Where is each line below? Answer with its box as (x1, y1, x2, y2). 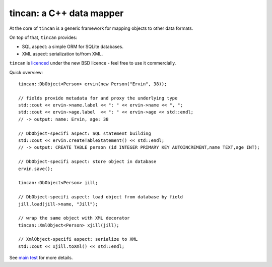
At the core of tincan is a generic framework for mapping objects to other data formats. (9, 25, 193, 31)
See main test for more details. (9, 255, 73, 261)
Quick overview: (9, 69, 43, 75)
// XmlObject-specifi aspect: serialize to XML (18, 236, 138, 242)
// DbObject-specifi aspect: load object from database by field (18, 194, 183, 200)
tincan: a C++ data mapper (9, 8, 124, 19)
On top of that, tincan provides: (9, 34, 78, 40)
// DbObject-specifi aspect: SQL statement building (18, 130, 151, 136)
